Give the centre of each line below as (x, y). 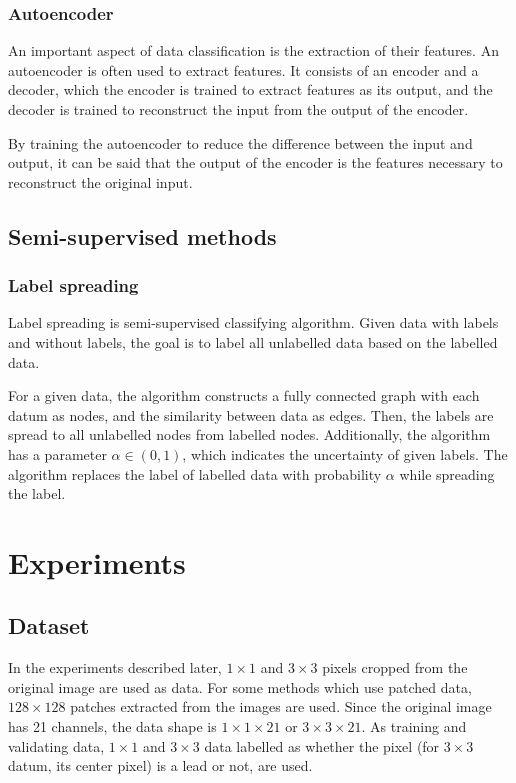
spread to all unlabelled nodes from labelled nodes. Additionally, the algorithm (249, 434)
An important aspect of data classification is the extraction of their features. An (253, 50)
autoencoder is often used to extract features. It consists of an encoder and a (243, 69)
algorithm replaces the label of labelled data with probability (195, 473)
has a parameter (57, 453)
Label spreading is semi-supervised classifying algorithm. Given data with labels (253, 322)
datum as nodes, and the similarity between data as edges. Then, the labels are (251, 414)
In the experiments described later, (115, 667)
